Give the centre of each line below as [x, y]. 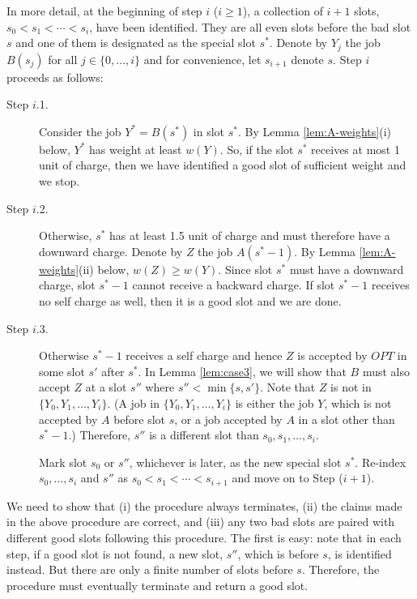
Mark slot [63, 462]
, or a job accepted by [228, 419]
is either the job [274, 402]
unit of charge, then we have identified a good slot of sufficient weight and [223, 165]
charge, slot [67, 285]
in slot [209, 131]
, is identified [360, 553]
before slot [140, 419]
